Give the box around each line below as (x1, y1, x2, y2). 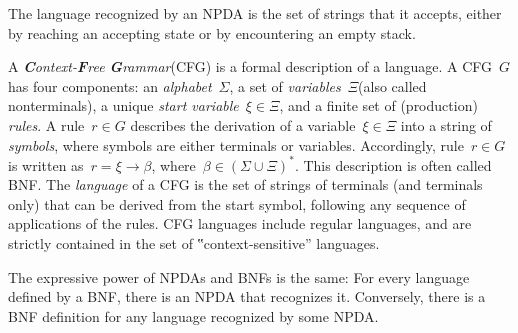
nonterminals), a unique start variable (8, 95, 239, 116)
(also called (358, 75, 427, 96)
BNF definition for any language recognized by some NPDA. (8, 305, 379, 326)
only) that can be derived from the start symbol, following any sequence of (8, 193, 466, 214)
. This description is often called (294, 154, 492, 175)
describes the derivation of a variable (130, 114, 356, 135)
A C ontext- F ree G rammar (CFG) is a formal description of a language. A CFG (8, 56, 493, 77)
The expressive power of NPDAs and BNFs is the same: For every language (8, 266, 470, 287)
